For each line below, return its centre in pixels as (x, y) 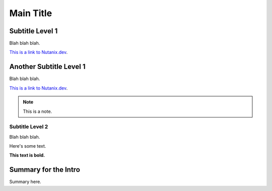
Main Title (31, 13)
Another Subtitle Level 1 (47, 67)
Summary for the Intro (45, 170)
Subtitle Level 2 (29, 127)
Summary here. (25, 182)
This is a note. (38, 111)
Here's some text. (28, 146)
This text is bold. (27, 155)
